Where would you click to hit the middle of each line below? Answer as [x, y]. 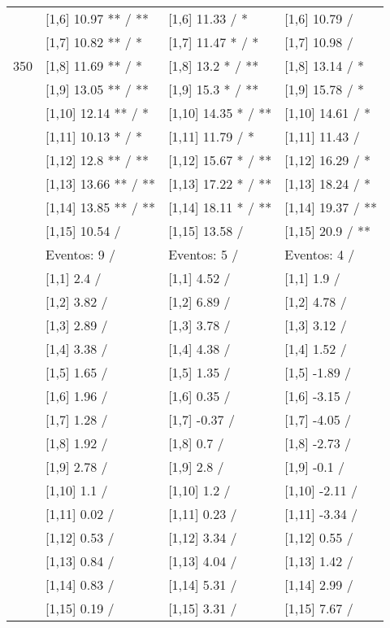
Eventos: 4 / [320, 254]
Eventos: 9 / [81, 254]
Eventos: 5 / [204, 254]
